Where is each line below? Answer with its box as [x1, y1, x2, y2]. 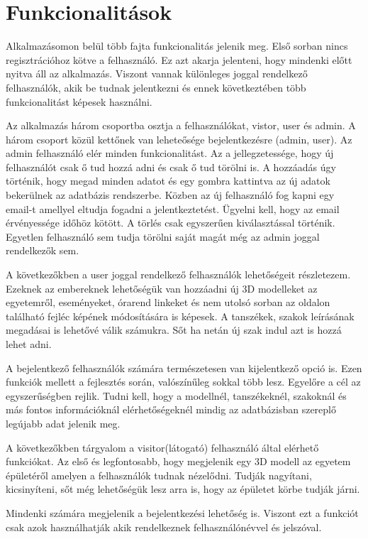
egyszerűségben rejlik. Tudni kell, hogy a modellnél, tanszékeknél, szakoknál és [6, 388, 347, 403]
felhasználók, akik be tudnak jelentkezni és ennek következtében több [6, 80, 306, 94]
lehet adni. [6, 337, 52, 351]
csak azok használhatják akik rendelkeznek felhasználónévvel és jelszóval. [6, 519, 322, 534]
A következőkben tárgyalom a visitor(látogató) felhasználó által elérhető [6, 440, 319, 454]
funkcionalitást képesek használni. [6, 94, 152, 109]
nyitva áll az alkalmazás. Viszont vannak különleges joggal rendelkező [6, 66, 308, 81]
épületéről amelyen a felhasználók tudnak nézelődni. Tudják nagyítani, [6, 467, 312, 482]
